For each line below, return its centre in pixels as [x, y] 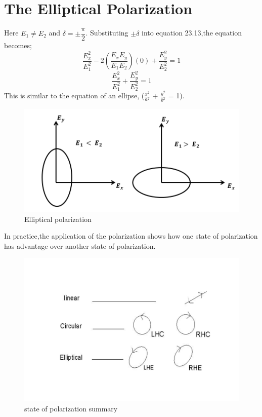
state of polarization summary [71, 408]
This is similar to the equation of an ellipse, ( [74, 96]
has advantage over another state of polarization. [80, 245]
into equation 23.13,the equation [192, 33]
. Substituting [107, 33]
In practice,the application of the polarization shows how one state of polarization [131, 236]
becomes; [18, 45]
